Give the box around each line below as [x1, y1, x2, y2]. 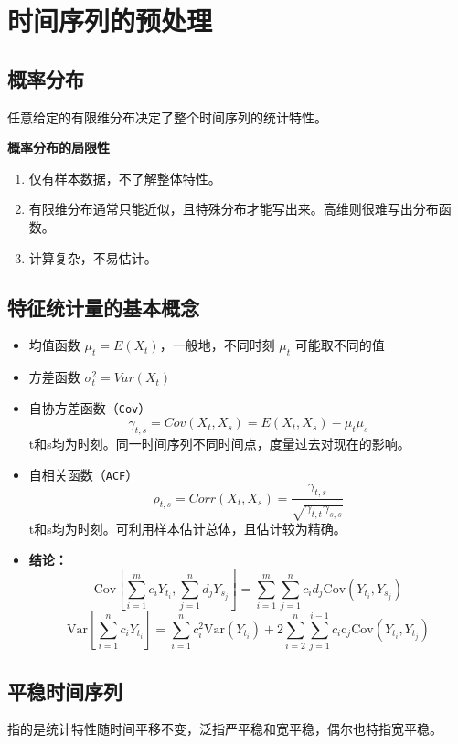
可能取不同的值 [294, 335, 385, 355]
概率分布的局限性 [7, 138, 110, 157]
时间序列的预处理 [7, 2, 213, 39]
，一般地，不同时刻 [159, 335, 275, 355]
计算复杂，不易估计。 [28, 248, 157, 267]
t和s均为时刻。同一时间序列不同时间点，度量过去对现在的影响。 [28, 434, 410, 453]
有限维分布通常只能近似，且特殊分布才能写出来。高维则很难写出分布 [28, 199, 439, 218]
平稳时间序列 [7, 676, 122, 705]
